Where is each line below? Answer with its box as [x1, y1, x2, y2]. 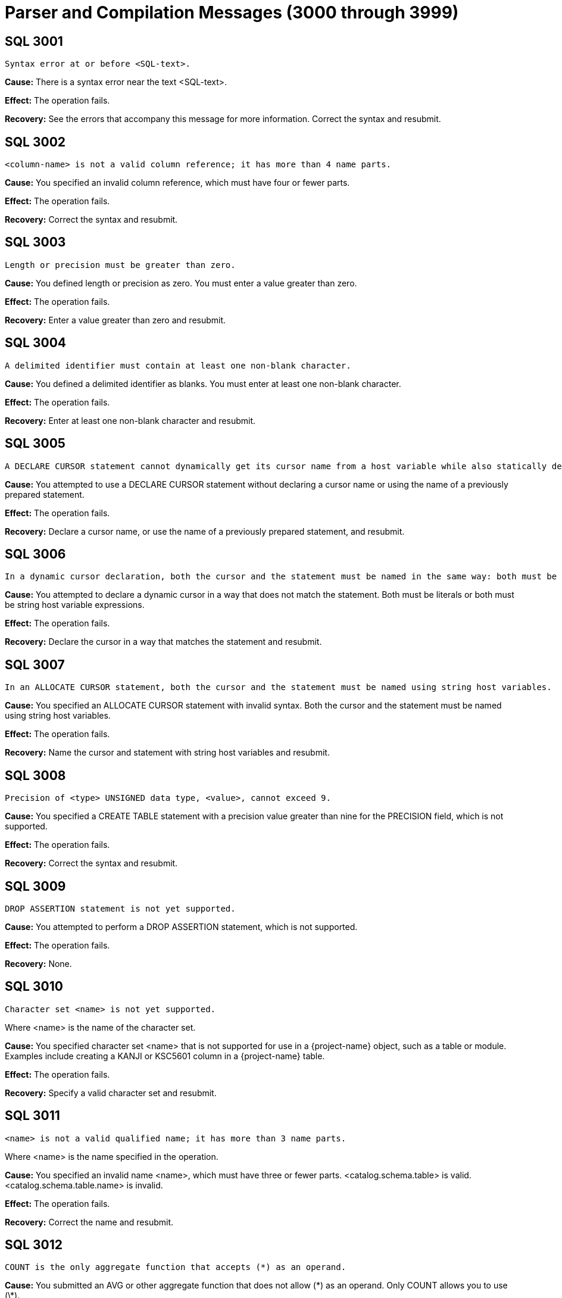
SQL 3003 [5, 235, 66, 250]
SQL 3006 [5, 546, 66, 561]
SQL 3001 [5, 33, 63, 49]
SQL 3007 [5, 657, 65, 672]
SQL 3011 [5, 1108, 60, 1124]
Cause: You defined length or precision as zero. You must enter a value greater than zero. [5, 277, 357, 288]
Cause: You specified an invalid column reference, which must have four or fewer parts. [5, 177, 350, 188]
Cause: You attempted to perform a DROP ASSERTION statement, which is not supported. [5, 921, 358, 932]
